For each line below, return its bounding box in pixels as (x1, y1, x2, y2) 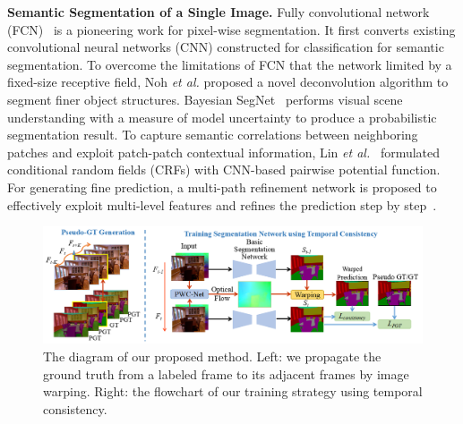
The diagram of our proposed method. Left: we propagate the (43, 346, 382, 365)
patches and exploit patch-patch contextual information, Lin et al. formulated (7, 142, 441, 161)
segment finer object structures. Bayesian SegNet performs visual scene (7, 89, 403, 108)
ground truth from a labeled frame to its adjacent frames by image (43, 364, 409, 383)
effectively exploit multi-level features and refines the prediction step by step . (7, 195, 437, 214)
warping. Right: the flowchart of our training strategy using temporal (43, 382, 423, 401)
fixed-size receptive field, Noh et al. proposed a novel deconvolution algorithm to (7, 72, 449, 91)
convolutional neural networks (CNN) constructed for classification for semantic (7, 38, 444, 56)
